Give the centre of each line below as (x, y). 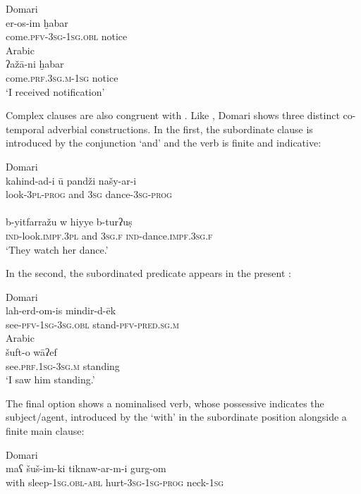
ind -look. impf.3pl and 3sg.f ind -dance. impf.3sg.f (109, 235)
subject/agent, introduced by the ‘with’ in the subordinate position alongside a (176, 417)
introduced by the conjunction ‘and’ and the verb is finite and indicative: (164, 143)
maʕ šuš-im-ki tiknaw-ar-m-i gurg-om (86, 468)
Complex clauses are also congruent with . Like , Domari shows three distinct (173, 115)
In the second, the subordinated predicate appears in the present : (148, 273)
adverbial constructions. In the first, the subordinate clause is (180, 129)
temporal (25, 129)
